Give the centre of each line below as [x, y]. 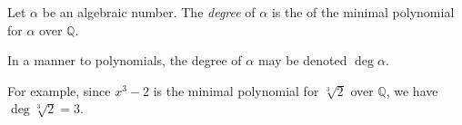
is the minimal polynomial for [236, 90]
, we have [412, 90]
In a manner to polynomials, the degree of [125, 60]
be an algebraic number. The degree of [149, 12]
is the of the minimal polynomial [363, 12]
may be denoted [302, 60]
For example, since [59, 90]
